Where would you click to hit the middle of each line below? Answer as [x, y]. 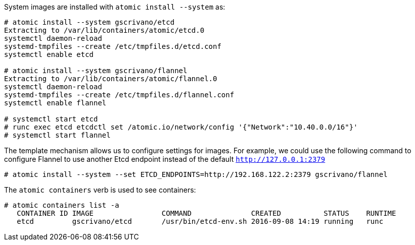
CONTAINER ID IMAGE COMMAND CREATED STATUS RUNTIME [206, 213]
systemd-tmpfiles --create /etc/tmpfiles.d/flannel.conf [119, 95]
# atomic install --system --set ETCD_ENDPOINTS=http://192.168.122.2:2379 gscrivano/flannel [196, 174]
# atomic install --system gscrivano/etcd [89, 22]
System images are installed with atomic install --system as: [115, 7]
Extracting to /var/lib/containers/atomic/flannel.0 [111, 79]
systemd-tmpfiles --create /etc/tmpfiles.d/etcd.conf [113, 46]
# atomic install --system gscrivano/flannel [96, 71]
